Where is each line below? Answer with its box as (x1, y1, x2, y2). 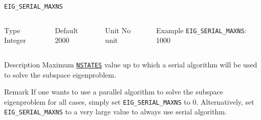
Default (55, 25, 78, 35)
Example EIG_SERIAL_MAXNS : (156, 25, 247, 35)
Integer (4, 35, 26, 45)
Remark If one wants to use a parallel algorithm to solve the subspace (4, 86, 224, 97)
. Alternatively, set (196, 96, 254, 107)
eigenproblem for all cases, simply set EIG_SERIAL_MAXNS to (4, 96, 190, 107)
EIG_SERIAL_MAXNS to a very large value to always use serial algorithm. (4, 106, 227, 117)
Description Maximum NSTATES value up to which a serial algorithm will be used (4, 59, 257, 69)
